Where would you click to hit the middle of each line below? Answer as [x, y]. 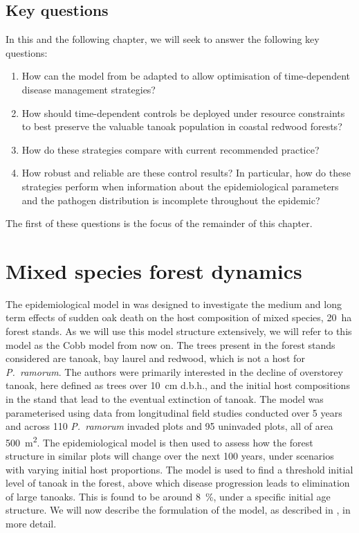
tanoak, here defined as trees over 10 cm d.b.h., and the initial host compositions [178, 385]
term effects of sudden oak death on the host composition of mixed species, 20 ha [179, 317]
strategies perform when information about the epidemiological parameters [180, 186]
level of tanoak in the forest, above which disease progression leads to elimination [178, 483]
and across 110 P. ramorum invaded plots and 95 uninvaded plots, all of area [169, 426]
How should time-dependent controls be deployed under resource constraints [183, 112]
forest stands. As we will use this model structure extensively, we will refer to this [179, 331]
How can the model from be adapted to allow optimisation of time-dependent [186, 76]
